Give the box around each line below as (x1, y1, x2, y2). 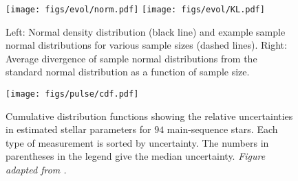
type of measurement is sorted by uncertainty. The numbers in (6, 135, 269, 149)
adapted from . (6, 162, 67, 177)
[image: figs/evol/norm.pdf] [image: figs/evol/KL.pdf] (6, 5, 265, 14)
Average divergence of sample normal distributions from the (6, 51, 257, 65)
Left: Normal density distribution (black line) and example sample (6, 24, 286, 38)
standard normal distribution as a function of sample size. (6, 64, 250, 79)
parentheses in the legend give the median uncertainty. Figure (6, 149, 266, 163)
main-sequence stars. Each (167, 122, 278, 136)
